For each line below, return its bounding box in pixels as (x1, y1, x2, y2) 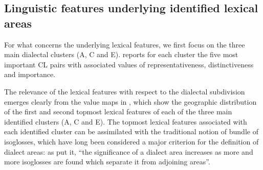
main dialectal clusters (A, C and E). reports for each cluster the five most (4, 49, 238, 60)
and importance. (4, 69, 56, 80)
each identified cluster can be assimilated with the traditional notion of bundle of (4, 126, 258, 137)
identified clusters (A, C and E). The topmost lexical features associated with (4, 116, 247, 127)
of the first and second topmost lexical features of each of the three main (4, 106, 232, 117)
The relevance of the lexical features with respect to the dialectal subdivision (4, 86, 245, 96)
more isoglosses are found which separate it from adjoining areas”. (4, 156, 210, 167)
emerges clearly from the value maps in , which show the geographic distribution (4, 96, 257, 107)
